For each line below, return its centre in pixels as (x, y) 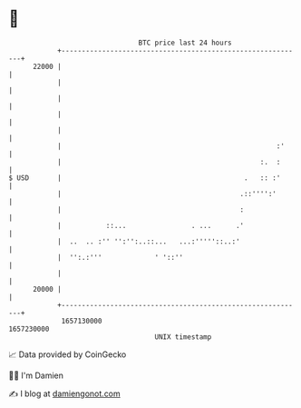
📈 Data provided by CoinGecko (68, 354)
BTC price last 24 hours (185, 43)
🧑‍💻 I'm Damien (36, 375)
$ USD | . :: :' (145, 178)
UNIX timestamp (183, 337)
